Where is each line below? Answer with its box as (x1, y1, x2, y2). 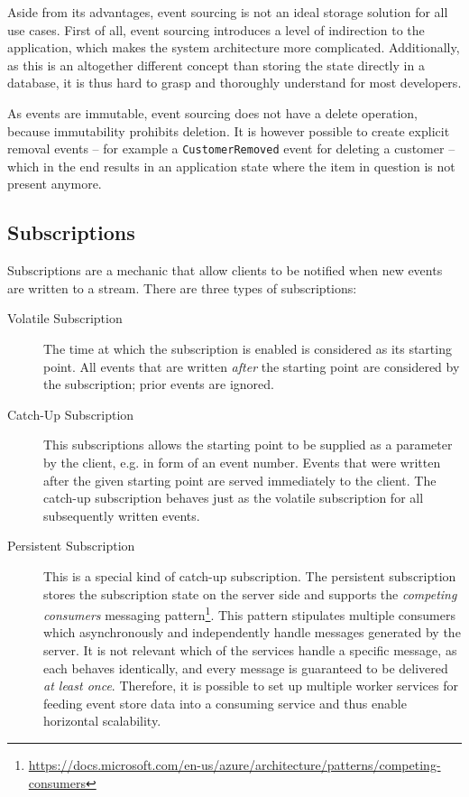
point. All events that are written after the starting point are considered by (43, 357, 460, 375)
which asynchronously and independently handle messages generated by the (43, 623, 461, 642)
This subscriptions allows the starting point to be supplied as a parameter (43, 435, 453, 454)
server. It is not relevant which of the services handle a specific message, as (43, 640, 457, 659)
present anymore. (7, 174, 102, 193)
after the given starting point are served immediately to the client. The (43, 470, 437, 489)
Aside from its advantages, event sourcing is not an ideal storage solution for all (7, 3, 448, 21)
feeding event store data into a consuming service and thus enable (43, 693, 407, 712)
